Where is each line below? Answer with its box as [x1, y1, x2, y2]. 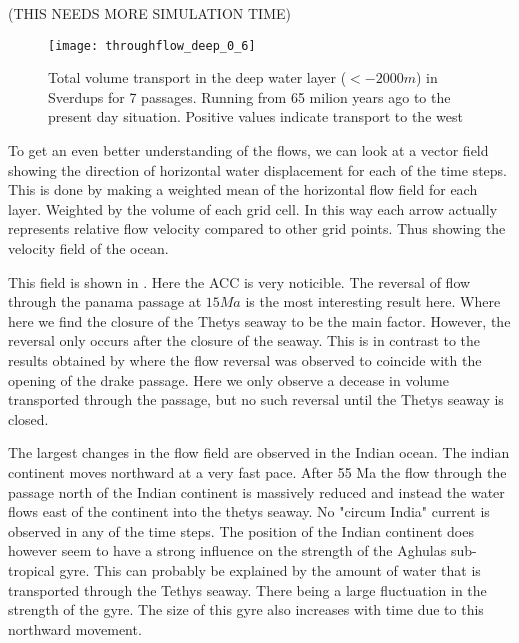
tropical [8, 559, 55, 580]
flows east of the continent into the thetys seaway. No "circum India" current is [8, 501, 490, 522]
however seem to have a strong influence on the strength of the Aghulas [8, 540, 447, 561]
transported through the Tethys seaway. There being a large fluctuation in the [8, 579, 487, 600]
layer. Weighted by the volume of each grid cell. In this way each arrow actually [8, 198, 498, 219]
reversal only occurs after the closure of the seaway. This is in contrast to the [8, 330, 481, 351]
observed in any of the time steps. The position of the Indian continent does [8, 520, 474, 541]
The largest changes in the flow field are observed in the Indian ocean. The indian [8, 442, 510, 463]
